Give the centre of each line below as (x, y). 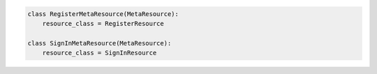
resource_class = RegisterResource (103, 23)
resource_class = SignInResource (99, 53)
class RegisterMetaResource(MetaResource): (103, 14)
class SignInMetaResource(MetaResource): (99, 43)
